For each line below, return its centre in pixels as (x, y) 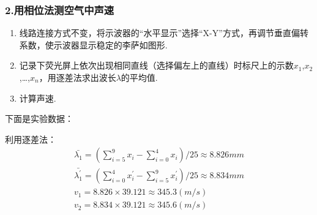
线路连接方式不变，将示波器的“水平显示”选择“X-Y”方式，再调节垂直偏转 (164, 33)
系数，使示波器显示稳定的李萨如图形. (93, 44)
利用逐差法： (31, 139)
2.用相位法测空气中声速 (60, 9)
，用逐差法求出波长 (77, 77)
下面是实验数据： (39, 119)
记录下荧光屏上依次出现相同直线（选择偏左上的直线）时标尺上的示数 (156, 65)
